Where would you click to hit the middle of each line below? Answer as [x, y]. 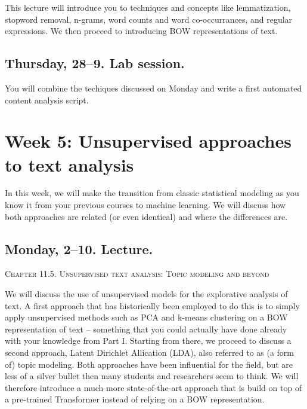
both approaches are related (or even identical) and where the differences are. [146, 216]
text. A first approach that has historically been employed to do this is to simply [152, 305]
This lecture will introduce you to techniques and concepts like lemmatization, [148, 7]
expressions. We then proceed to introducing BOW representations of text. [141, 31]
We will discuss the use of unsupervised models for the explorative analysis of [146, 294]
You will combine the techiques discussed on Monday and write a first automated [153, 88]
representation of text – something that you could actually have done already [146, 329]
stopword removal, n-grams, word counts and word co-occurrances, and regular [149, 19]
